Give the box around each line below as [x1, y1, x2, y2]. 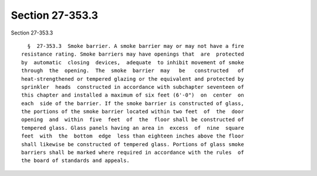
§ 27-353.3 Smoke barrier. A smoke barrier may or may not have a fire [27, 43, 244, 49]
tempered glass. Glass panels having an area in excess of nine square [21, 125, 244, 131]
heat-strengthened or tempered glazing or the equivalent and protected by [21, 75, 244, 82]
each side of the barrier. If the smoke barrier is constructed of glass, [21, 100, 244, 106]
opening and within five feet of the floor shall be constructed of [21, 116, 244, 123]
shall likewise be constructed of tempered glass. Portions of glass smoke [21, 141, 244, 147]
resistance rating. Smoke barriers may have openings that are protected [21, 51, 244, 58]
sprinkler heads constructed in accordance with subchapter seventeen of [21, 84, 244, 90]
